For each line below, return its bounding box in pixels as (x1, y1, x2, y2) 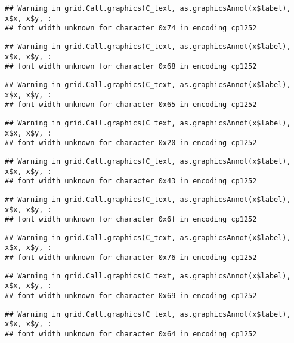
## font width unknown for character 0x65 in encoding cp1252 (5, 100, 257, 109)
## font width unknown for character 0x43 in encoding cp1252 (5, 177, 257, 186)
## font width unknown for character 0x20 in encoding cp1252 (5, 139, 257, 148)
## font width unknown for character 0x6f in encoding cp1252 (5, 215, 257, 224)
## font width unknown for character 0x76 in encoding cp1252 (5, 253, 257, 262)
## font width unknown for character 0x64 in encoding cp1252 (5, 330, 257, 339)
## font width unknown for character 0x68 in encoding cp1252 (5, 62, 257, 71)
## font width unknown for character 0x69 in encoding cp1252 (5, 292, 257, 301)
